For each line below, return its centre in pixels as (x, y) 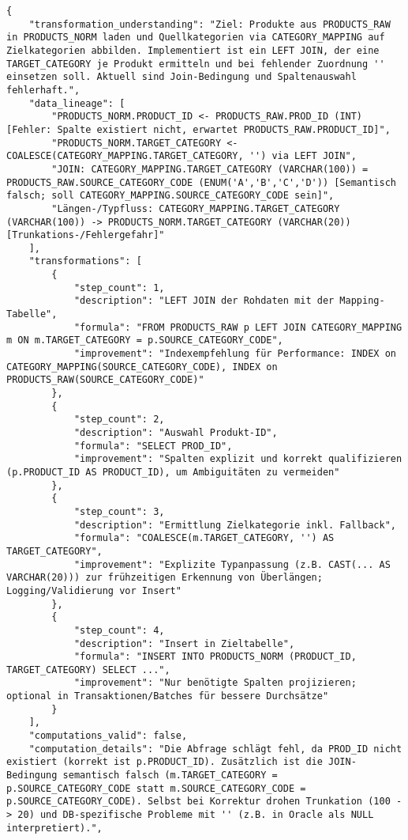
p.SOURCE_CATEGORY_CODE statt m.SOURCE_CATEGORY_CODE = (156, 788)
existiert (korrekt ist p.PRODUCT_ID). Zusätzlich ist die (165, 762)
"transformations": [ (85, 261)
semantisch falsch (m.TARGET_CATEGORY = (170, 776)
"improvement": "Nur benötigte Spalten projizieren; (215, 683)
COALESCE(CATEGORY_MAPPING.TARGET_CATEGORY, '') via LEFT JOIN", (182, 156)
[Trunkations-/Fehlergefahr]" (86, 235)
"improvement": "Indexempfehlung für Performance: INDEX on (235, 354)
